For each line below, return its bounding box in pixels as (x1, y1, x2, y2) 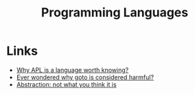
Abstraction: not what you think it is (16, 80, 117, 88)
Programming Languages (41, 5, 189, 21)
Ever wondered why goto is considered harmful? (16, 73, 154, 81)
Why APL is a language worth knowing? (16, 66, 129, 74)
